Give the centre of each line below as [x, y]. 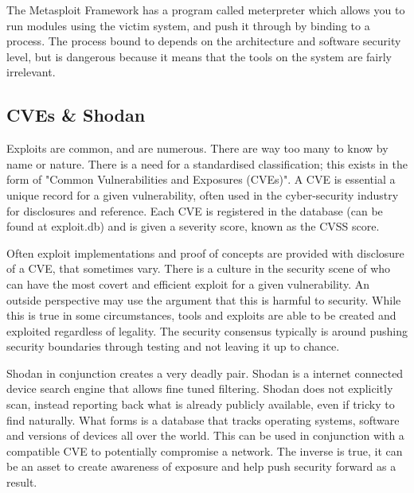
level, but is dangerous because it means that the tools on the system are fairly [199, 56]
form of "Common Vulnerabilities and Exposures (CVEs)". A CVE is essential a [201, 179]
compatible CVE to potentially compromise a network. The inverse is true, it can [205, 450]
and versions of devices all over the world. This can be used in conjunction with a [205, 435]
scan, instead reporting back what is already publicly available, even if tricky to [201, 404]
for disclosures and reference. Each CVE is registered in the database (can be [195, 210]
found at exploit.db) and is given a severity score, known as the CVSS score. [193, 226]
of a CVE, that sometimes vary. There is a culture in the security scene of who [199, 268]
